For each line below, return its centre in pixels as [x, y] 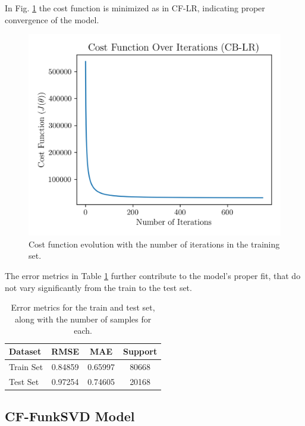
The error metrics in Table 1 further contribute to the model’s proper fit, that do [153, 276]
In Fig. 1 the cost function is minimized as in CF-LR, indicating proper [135, 8]
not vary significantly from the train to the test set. [98, 287]
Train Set [26, 366]
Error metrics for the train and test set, [83, 307]
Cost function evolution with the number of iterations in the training [154, 244]
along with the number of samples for [83, 319]
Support [140, 351]
